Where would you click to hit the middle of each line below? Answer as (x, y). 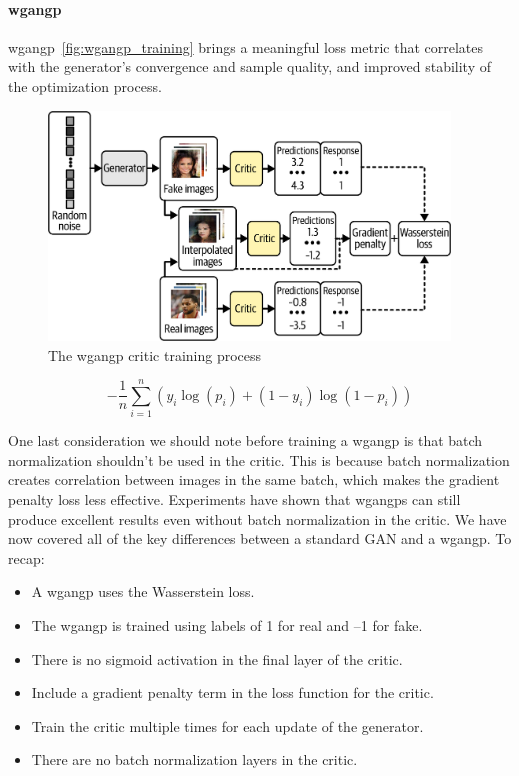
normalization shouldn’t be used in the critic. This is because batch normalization (259, 459)
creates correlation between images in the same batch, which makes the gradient (254, 479)
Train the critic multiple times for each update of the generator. (227, 725)
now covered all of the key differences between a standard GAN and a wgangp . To (260, 538)
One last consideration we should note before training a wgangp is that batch (245, 440)
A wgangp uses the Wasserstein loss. (143, 591)
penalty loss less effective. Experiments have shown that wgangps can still (234, 499)
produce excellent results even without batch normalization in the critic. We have (257, 518)
